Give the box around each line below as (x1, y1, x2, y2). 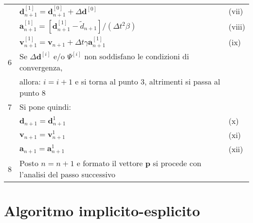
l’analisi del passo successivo (19, 169, 115, 180)
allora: (19, 76, 41, 87)
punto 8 (19, 87, 46, 99)
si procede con (153, 157, 201, 169)
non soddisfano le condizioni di (84, 51, 189, 62)
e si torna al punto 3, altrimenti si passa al (75, 76, 220, 87)
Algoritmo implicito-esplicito (4, 201, 200, 221)
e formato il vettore (76, 157, 143, 169)
